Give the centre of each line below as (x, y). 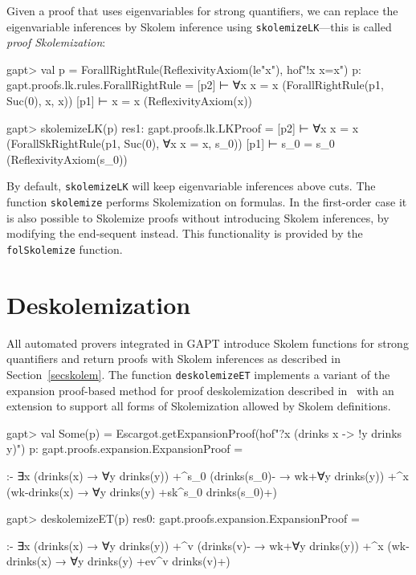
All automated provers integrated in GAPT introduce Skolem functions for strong (208, 343)
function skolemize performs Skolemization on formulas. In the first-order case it (207, 202)
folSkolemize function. (65, 249)
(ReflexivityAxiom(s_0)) (67, 159)
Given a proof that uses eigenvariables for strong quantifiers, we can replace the (202, 10)
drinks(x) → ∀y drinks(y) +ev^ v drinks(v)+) (118, 561)
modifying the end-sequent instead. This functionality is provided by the (185, 233)
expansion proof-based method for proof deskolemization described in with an (200, 390)
